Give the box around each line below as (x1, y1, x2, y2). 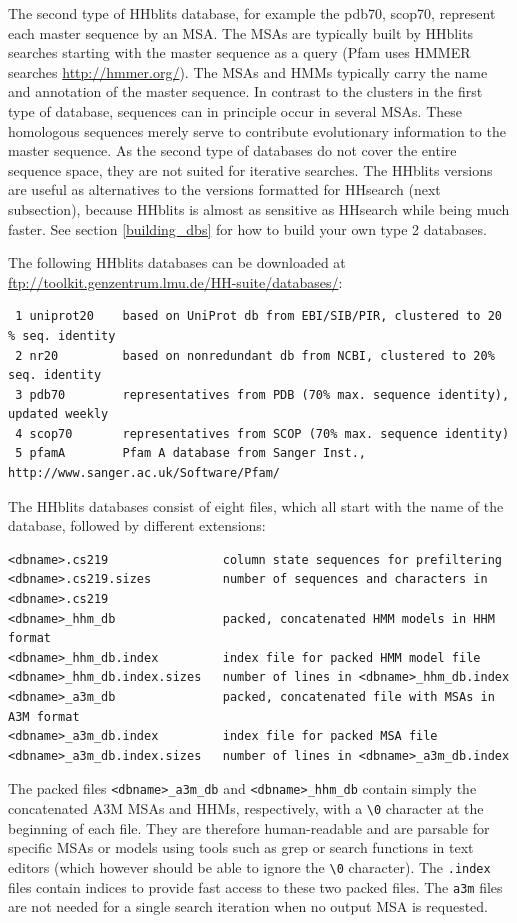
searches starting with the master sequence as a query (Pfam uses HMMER (8, 42, 471, 63)
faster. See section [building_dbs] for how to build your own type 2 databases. (8, 218, 487, 239)
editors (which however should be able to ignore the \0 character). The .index (8, 856, 491, 877)
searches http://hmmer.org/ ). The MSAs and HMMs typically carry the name (8, 61, 488, 82)
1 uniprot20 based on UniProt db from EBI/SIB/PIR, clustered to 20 (15, 309, 502, 324)
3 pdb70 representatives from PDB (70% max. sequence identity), (15, 387, 510, 402)
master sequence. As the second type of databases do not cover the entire (8, 140, 457, 161)
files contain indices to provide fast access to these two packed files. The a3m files (8, 876, 503, 897)
